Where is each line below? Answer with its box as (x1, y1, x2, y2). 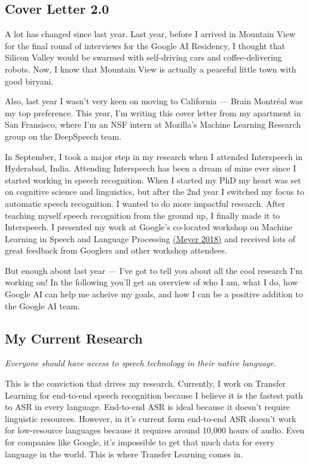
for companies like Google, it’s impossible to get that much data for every (5, 436, 275, 448)
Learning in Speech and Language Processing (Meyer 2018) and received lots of (5, 232, 295, 245)
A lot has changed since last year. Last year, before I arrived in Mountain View (5, 28, 296, 40)
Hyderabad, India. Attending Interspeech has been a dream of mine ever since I (5, 162, 296, 174)
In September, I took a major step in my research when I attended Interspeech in (5, 150, 303, 162)
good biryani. (5, 74, 53, 87)
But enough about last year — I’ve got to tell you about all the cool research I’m (5, 264, 302, 276)
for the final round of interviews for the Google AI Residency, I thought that (5, 39, 285, 52)
